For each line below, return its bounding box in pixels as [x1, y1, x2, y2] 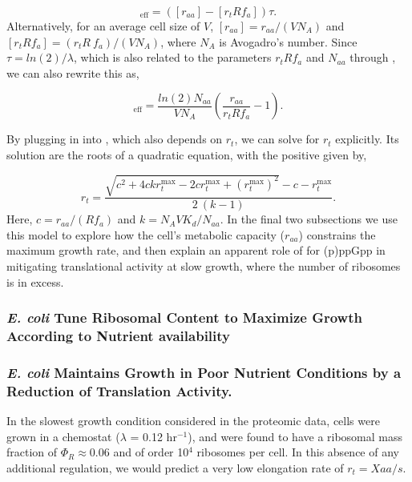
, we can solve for [234, 131, 320, 147]
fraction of [6, 444, 58, 460]
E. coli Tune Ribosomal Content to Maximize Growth [6, 307, 362, 327]
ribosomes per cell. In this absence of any [196, 444, 399, 460]
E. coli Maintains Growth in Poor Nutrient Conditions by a [6, 362, 402, 382]
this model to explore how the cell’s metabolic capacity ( [6, 226, 285, 243]
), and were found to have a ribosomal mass [188, 428, 403, 444]
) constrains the [298, 226, 376, 243]
